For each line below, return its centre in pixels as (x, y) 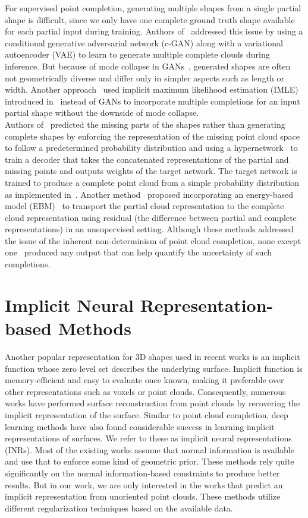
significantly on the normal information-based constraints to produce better (142, 473)
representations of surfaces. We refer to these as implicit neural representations (148, 438)
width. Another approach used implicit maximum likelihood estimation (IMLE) (152, 89)
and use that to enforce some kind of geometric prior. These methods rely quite (150, 461)
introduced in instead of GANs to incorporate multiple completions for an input (153, 101)
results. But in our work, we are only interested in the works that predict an (144, 484)
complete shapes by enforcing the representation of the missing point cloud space (153, 136)
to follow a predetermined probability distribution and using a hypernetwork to (151, 148)
